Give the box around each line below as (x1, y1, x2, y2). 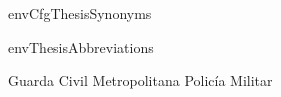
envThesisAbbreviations (8, 36, 154, 57)
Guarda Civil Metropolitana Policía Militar (8, 70, 273, 91)
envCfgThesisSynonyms (8, 3, 152, 23)
